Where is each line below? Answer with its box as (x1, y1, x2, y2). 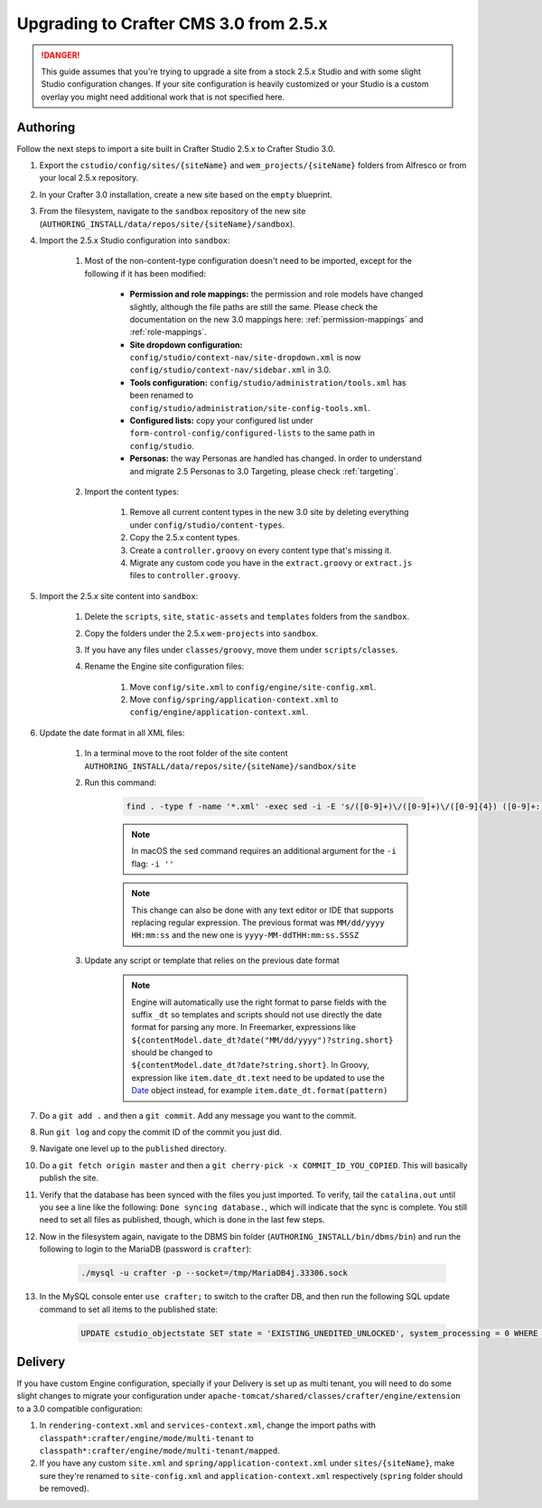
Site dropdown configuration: (129, 339, 243, 350)
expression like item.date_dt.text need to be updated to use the (131, 1072, 386, 1083)
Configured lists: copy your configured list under (129, 416, 313, 426)
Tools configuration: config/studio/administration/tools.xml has (129, 377, 406, 388)
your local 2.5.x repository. (39, 173, 139, 183)
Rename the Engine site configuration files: (84, 660, 245, 672)
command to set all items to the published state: (39, 1304, 219, 1315)
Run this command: (84, 777, 157, 788)
